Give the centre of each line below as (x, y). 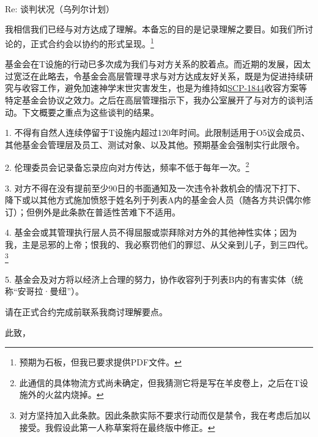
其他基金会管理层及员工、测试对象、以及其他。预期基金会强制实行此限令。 (155, 144)
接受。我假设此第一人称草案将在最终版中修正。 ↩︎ (117, 427)
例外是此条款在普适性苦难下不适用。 (107, 211)
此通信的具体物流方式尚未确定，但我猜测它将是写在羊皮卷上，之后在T (159, 382)
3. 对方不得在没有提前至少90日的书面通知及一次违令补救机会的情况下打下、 (155, 188)
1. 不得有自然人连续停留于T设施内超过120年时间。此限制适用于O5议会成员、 (157, 133)
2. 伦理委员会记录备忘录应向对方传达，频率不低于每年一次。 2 (127, 166)
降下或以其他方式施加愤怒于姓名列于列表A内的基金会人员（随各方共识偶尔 (154, 200)
